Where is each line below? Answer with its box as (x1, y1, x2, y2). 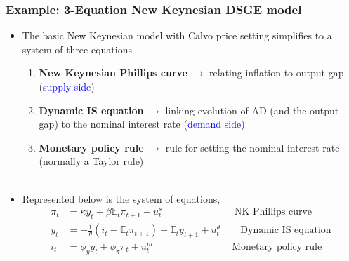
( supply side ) (39, 79, 95, 93)
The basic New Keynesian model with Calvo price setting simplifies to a (22, 28, 332, 43)
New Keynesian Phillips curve (39, 65, 187, 80)
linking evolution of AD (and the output (165, 102, 339, 117)
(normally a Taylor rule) (39, 154, 144, 168)
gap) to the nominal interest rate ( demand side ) (39, 116, 245, 131)
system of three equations (22, 41, 132, 56)
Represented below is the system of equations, (22, 191, 220, 206)
